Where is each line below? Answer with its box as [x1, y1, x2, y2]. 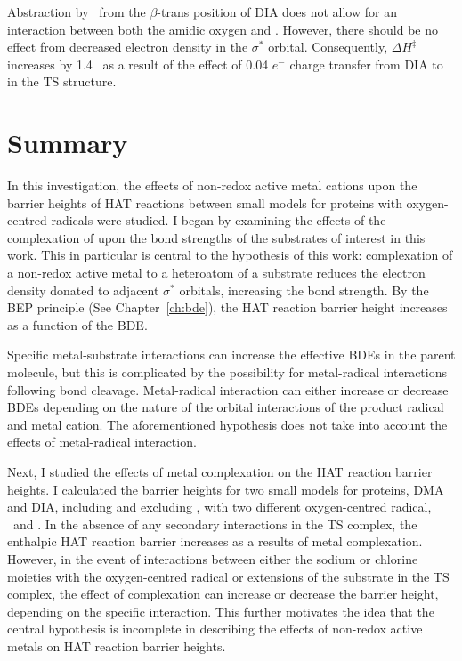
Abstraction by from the [7, 3, 146, 20]
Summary [7, 125, 128, 161]
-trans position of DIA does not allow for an [157, 3, 397, 20]
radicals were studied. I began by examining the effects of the [51, 211, 386, 230]
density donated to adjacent [7, 280, 159, 299]
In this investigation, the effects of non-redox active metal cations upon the [7, 176, 417, 195]
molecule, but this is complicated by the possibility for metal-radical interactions [7, 363, 448, 382]
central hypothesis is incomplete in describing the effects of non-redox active [7, 619, 423, 638]
